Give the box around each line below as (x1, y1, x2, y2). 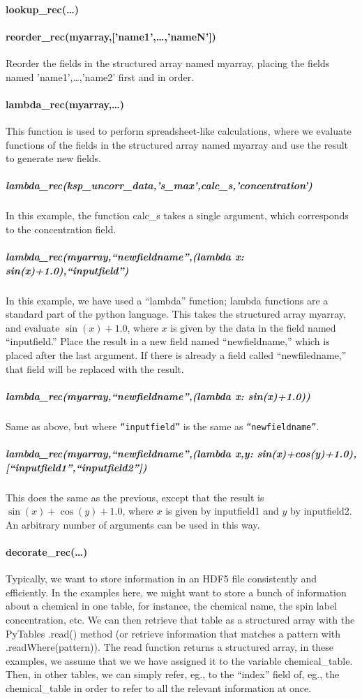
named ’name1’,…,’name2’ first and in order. (6, 69, 195, 84)
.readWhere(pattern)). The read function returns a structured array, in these (6, 640, 334, 654)
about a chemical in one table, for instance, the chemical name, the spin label (6, 598, 338, 613)
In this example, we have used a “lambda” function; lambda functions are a (6, 293, 329, 307)
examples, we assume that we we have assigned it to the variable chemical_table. (6, 653, 353, 668)
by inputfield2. (290, 503, 352, 518)
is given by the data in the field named (170, 320, 336, 334)
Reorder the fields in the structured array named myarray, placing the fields (6, 55, 330, 70)
